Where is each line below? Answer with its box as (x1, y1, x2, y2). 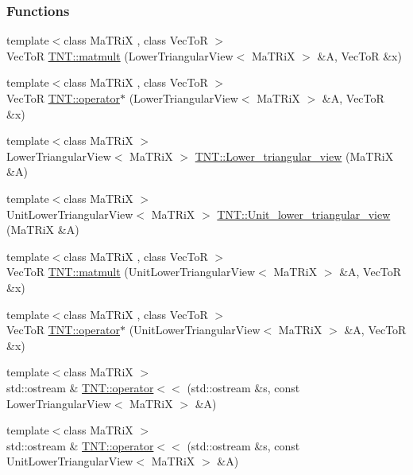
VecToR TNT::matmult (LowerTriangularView (6, 47, 234, 64)
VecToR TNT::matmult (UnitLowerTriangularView (6, 263, 256, 280)
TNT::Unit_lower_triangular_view (217, 205, 391, 222)
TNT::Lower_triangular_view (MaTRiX (195, 147, 394, 164)
